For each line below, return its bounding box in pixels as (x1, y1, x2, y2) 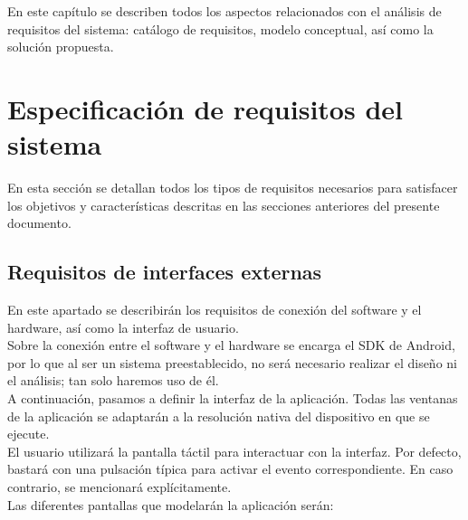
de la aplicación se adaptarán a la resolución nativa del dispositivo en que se (7, 406, 430, 425)
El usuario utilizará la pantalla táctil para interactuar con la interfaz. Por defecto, (7, 441, 462, 460)
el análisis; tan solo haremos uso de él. (7, 371, 219, 390)
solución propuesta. (7, 37, 114, 56)
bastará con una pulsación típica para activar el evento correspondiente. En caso (7, 459, 454, 478)
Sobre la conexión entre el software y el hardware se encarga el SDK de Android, (7, 336, 455, 355)
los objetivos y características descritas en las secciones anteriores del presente (7, 195, 440, 214)
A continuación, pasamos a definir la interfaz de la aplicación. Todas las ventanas (7, 389, 458, 408)
